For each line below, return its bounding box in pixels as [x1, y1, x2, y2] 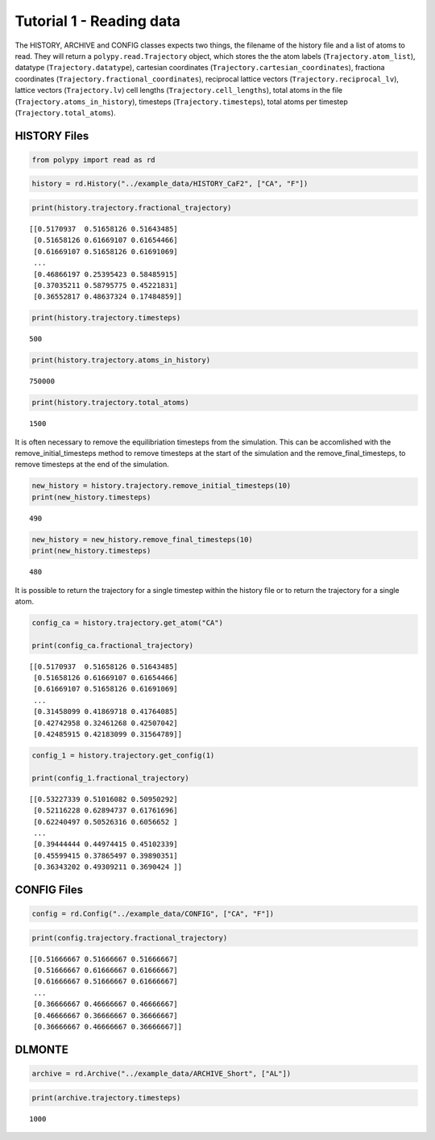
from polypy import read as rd [31, 155, 156, 165]
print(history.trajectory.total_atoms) [31, 398, 189, 407]
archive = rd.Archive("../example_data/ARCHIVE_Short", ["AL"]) [31, 1069, 292, 1079]
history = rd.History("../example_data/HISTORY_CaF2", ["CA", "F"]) [31, 179, 309, 189]
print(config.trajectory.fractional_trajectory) [31, 933, 228, 942]
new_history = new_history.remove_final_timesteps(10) [31, 535, 253, 544]
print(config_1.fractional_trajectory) [31, 773, 189, 783]
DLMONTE [14, 1042, 68, 1056]
